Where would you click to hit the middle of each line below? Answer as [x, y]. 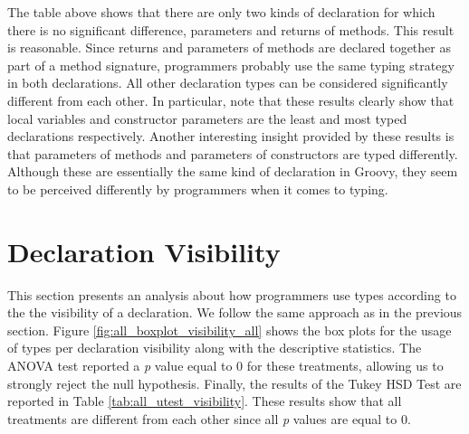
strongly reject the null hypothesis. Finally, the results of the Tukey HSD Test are [234, 383]
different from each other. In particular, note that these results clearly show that [231, 100]
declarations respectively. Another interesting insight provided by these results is [231, 136]
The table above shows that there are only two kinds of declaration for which [221, 12]
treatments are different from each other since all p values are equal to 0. [209, 418]
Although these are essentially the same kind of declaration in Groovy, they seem [233, 171]
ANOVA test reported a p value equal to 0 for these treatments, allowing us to [225, 366]
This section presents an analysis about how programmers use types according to [232, 294]
